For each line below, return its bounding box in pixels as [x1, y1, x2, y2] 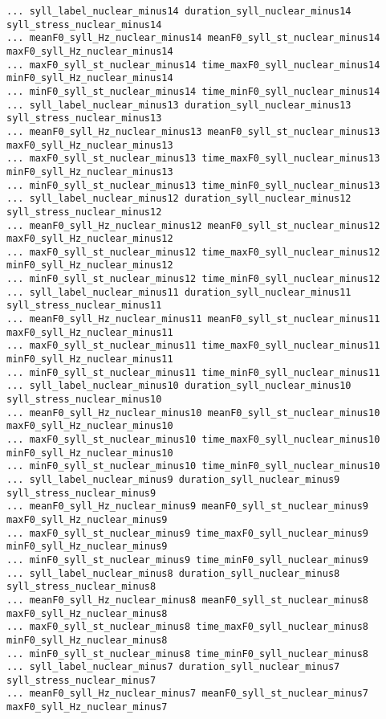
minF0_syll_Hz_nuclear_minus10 [6, 447, 173, 459]
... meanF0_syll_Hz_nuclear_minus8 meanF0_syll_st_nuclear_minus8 [6, 594, 369, 606]
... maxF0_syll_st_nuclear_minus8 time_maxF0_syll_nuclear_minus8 [6, 621, 369, 633]
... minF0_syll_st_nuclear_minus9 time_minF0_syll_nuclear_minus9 [6, 554, 369, 566]
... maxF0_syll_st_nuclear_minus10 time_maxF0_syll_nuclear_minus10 [6, 434, 380, 445]
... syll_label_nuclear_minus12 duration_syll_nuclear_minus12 [6, 193, 351, 205]
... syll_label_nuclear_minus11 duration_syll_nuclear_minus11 [6, 286, 351, 298]
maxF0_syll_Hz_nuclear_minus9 [6, 513, 168, 525]
